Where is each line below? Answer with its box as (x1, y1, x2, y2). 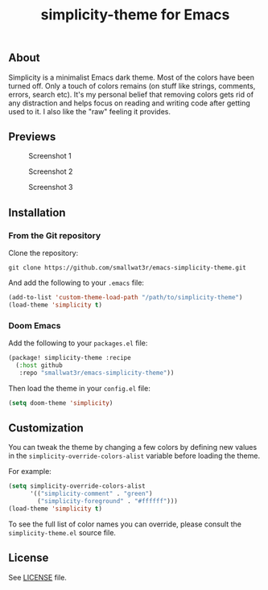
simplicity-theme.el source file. (8, 527, 117, 537)
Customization (8, 421, 85, 435)
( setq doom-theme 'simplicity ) (8, 398, 113, 407)
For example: (8, 467, 52, 477)
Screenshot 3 (28, 183, 73, 192)
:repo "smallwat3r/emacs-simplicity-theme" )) (19, 369, 175, 377)
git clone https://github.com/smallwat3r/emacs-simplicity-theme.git (8, 264, 247, 272)
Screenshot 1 (28, 151, 72, 161)
